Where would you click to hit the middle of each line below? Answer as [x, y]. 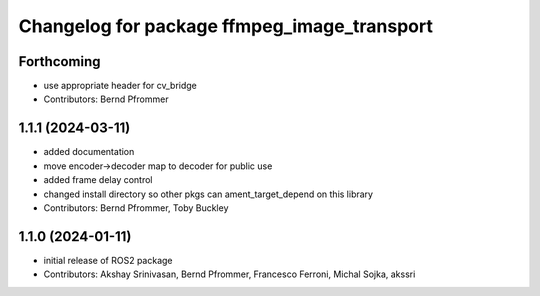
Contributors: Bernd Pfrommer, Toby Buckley [136, 207]
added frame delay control [98, 180]
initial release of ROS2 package [108, 260]
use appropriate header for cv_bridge [120, 86]
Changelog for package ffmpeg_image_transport [226, 26]
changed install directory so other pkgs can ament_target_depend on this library [208, 194]
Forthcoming [59, 61]
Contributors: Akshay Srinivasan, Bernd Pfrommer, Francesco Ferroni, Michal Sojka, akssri [229, 274]
